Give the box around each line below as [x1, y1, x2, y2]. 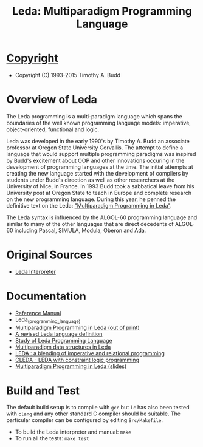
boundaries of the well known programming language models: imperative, [6, 119, 191, 126]
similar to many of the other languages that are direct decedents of [6, 220, 174, 227]
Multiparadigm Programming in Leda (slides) [15, 363, 127, 370]
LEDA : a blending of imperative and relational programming [15, 349, 165, 357]
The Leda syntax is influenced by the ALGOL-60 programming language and [6, 214, 198, 221]
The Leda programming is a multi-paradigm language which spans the [6, 112, 182, 120]
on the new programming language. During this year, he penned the [6, 196, 176, 203]
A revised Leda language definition [15, 330, 103, 338]
